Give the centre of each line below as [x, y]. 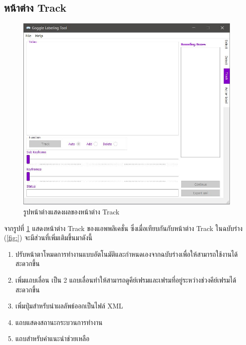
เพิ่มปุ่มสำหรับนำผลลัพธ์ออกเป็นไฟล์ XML [69, 306]
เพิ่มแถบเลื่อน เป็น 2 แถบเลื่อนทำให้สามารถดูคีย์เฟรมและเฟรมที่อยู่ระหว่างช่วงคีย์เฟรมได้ [126, 279]
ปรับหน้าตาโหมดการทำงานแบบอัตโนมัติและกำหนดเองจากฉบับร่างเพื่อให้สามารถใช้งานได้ [126, 254]
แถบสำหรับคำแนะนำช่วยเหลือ [52, 338]
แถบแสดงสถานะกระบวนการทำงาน [59, 322]
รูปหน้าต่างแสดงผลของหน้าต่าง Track [71, 211]
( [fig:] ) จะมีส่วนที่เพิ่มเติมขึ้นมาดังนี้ [48, 238]
